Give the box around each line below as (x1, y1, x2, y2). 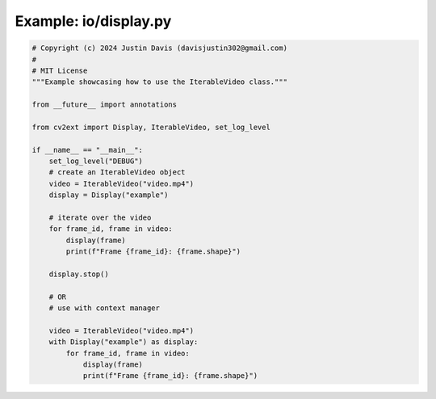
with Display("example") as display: (48, 338, 199, 346)
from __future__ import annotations (31, 100, 178, 109)
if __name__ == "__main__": (31, 145, 143, 154)
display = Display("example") (48, 191, 169, 199)
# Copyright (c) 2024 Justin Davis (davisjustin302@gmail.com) (31, 44, 288, 52)
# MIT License (31, 65, 88, 75)
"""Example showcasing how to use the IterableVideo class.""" (31, 78, 288, 86)
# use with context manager (48, 304, 161, 313)
